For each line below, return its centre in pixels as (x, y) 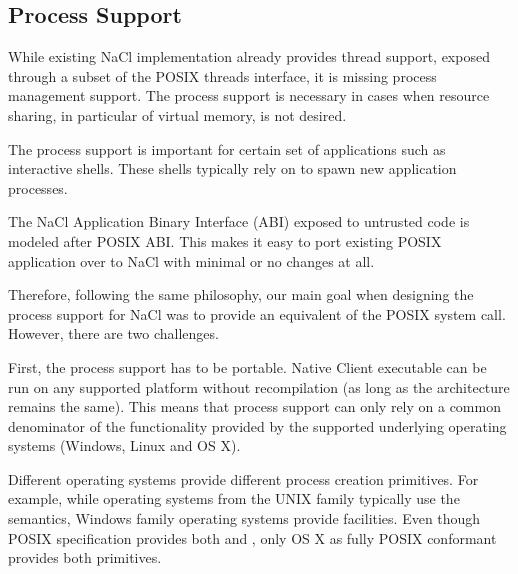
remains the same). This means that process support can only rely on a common (254, 406)
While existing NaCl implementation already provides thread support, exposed (249, 56)
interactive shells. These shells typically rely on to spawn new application (232, 168)
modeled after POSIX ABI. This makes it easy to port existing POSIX (225, 240)
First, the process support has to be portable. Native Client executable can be (247, 366)
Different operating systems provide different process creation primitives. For (243, 478)
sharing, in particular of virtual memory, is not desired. (177, 114)
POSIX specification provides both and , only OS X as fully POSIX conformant (252, 537)
